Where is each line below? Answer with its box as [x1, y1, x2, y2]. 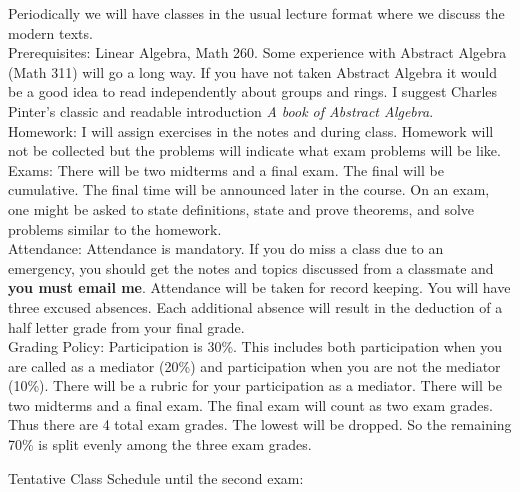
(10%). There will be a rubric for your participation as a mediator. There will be [8, 375, 502, 396]
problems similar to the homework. [8, 218, 222, 239]
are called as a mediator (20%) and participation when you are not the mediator [8, 355, 501, 376]
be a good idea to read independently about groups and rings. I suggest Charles [8, 81, 498, 102]
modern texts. [8, 22, 93, 43]
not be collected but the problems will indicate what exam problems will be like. [8, 140, 501, 161]
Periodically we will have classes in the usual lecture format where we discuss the [8, 3, 505, 23]
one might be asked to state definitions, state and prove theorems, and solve [8, 198, 475, 219]
